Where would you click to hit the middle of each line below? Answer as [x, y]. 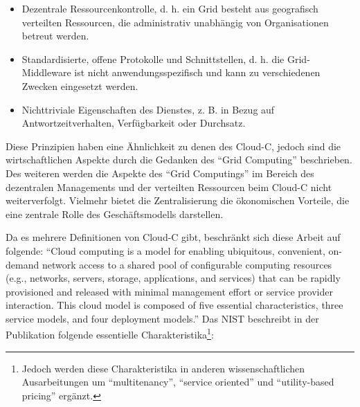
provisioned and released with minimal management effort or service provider [169, 291]
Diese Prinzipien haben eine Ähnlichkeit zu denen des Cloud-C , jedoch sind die [173, 146]
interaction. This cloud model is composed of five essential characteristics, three [174, 305]
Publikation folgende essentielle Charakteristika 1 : [110, 334]
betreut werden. [55, 36]
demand [22, 264]
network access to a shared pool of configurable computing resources [187, 264]
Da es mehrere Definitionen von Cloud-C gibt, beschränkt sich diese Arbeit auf [173, 237]
